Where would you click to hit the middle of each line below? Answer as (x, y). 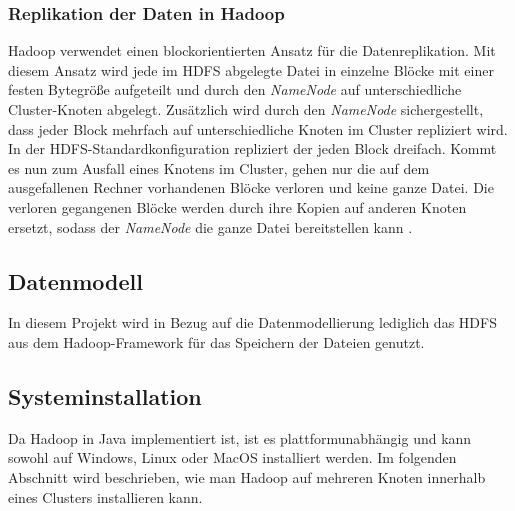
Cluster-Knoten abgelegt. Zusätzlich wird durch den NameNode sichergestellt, (246, 109)
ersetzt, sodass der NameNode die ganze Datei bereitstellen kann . (210, 226)
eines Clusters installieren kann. (105, 496)
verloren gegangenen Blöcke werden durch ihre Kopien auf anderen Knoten (237, 206)
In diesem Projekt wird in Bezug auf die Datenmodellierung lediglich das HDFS (252, 322)
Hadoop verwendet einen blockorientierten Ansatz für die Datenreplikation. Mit (252, 50)
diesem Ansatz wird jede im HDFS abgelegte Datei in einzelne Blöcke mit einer (251, 69)
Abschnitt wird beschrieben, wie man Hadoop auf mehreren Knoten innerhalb (247, 476)
